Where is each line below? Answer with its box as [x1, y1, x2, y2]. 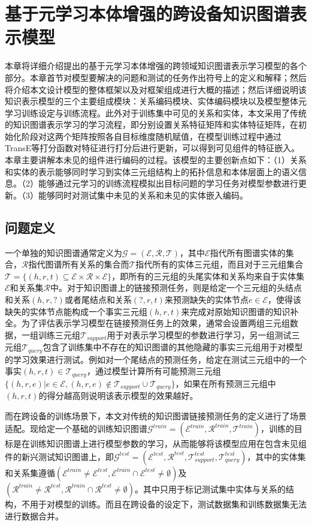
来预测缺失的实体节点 [164, 293, 249, 306]
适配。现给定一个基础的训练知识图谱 [5, 422, 147, 435]
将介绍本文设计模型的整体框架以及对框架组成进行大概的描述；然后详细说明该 [5, 83, 307, 95]
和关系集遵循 [5, 466, 55, 479]
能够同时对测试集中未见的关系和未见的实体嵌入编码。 [38, 188, 248, 201]
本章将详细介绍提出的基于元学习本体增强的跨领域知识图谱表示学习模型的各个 [5, 59, 307, 72]
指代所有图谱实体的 [210, 246, 286, 259]
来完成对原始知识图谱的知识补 [181, 305, 299, 317]
